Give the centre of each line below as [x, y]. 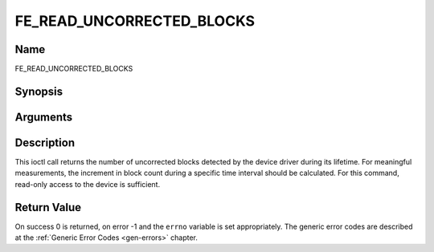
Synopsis [39, 91]
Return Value [48, 207]
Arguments [44, 117]
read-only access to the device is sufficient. [88, 184]
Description [45, 142]
